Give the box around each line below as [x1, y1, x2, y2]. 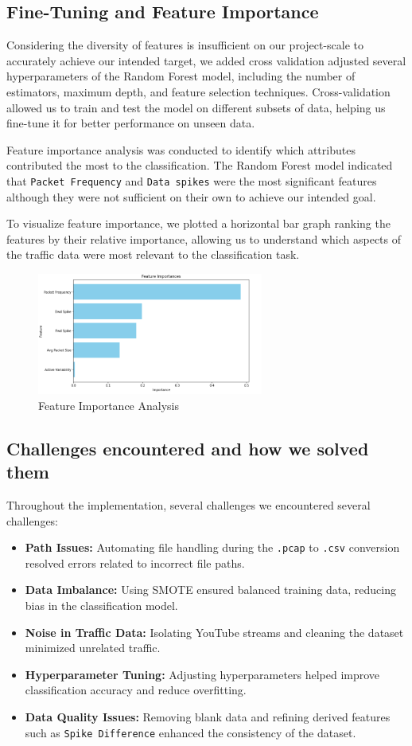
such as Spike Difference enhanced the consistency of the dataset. [25, 724, 356, 740]
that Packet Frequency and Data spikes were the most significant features [6, 172, 377, 189]
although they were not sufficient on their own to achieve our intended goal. [6, 188, 376, 205]
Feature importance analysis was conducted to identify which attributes [6, 141, 356, 158]
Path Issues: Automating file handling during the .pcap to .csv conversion [25, 539, 400, 556]
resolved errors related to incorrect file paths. [25, 554, 245, 571]
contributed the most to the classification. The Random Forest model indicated [6, 157, 393, 174]
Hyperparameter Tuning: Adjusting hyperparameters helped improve [25, 666, 380, 682]
